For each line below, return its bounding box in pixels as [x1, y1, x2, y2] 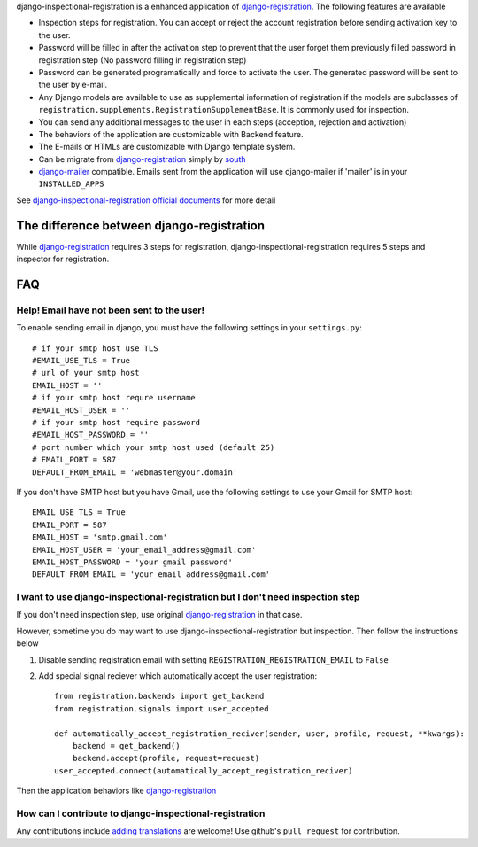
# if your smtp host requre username [32, 392, 197, 403]
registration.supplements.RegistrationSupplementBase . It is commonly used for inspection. [38, 105, 410, 115]
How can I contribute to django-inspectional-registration [16, 807, 266, 820]
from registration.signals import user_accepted [54, 703, 269, 713]
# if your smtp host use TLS [32, 343, 158, 354]
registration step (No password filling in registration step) [38, 54, 247, 66]
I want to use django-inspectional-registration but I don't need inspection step [16, 591, 360, 603]
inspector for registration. [16, 253, 110, 265]
